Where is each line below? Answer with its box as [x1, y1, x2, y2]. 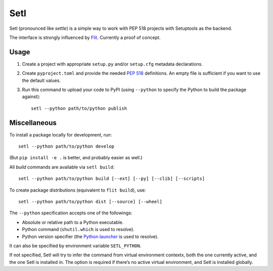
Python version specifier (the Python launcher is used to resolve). [22, 233, 159, 240]
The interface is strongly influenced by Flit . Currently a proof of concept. [9, 34, 161, 40]
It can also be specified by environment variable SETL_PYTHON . [9, 243, 142, 249]
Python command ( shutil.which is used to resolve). [22, 227, 135, 233]
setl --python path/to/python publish [31, 105, 127, 111]
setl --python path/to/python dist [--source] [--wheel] [18, 199, 163, 205]
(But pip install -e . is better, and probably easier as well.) [9, 155, 143, 161]
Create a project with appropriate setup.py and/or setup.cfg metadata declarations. [22, 61, 203, 67]
